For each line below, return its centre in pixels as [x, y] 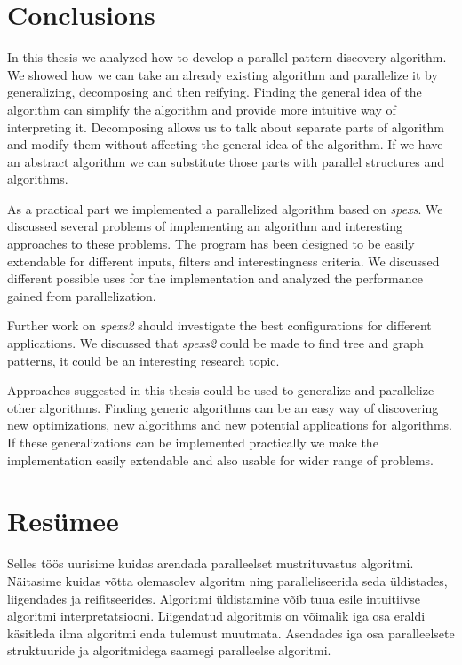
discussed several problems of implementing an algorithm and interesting [205, 226]
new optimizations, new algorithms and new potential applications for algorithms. [230, 425]
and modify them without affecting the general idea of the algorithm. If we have [225, 144]
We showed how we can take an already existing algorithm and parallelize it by [223, 74]
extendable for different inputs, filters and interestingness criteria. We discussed [223, 261]
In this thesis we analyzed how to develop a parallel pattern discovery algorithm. [227, 57]
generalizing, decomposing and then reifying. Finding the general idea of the [215, 92]
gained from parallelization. [82, 295]
